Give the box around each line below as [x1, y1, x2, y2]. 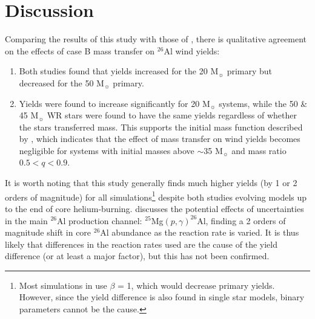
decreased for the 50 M [19, 76, 104, 89]
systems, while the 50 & [219, 97, 308, 109]
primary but [227, 65, 273, 77]
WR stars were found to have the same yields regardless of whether [47, 109, 297, 121]
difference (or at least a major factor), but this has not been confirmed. [5, 250, 270, 262]
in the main [5, 214, 48, 227]
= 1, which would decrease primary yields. [118, 279, 275, 291]
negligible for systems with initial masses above [19, 144, 194, 156]
